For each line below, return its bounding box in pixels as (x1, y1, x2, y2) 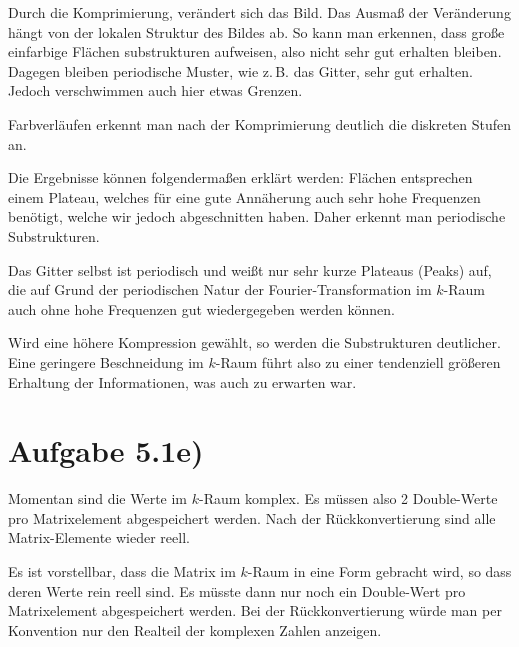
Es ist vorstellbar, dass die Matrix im (8, 561, 236, 581)
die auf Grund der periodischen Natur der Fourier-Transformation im (8, 279, 432, 300)
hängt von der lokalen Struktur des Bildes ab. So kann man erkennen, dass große (8, 21, 505, 42)
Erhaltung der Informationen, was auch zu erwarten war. (8, 371, 357, 392)
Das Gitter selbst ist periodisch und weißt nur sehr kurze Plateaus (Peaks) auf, (8, 259, 492, 280)
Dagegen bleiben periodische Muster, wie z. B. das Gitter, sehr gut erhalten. (8, 60, 473, 81)
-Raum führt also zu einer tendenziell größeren (215, 351, 501, 372)
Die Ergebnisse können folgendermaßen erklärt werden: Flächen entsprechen (8, 167, 473, 188)
